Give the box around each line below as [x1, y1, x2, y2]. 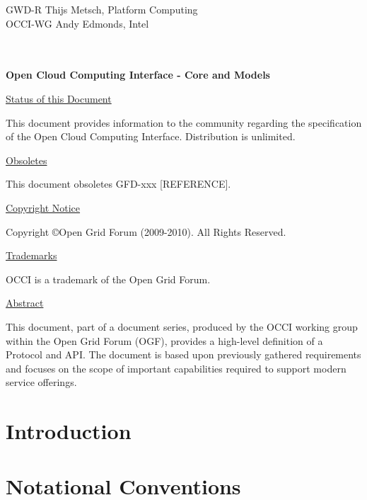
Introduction [6, 416, 132, 445]
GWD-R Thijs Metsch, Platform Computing [6, 2, 198, 16]
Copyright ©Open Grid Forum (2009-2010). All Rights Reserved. [6, 224, 286, 239]
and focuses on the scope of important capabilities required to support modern [6, 360, 346, 375]
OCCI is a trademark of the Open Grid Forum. [6, 271, 211, 286]
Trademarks [6, 248, 57, 263]
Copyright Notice [6, 200, 81, 215]
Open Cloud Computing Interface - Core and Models [6, 67, 270, 82]
